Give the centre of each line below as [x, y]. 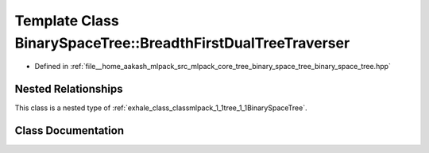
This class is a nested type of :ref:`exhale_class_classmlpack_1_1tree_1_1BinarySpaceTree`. [161, 108]
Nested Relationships [69, 89]
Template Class [67, 21]
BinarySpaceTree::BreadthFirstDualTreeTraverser [182, 43]
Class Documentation [70, 131]
